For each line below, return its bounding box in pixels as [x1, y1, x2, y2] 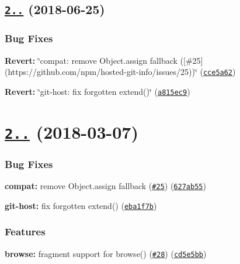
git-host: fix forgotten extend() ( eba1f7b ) [5, 199, 157, 211]
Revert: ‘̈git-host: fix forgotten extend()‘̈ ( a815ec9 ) [5, 85, 190, 97]
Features [5, 224, 46, 239]
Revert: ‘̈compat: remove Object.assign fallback [5, 54, 178, 66]
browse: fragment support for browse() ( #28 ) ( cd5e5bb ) [5, 247, 207, 259]
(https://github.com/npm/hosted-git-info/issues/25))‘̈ [5, 66, 197, 78]
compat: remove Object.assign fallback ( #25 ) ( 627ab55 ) [5, 180, 206, 192]
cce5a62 [203, 68, 233, 77]
